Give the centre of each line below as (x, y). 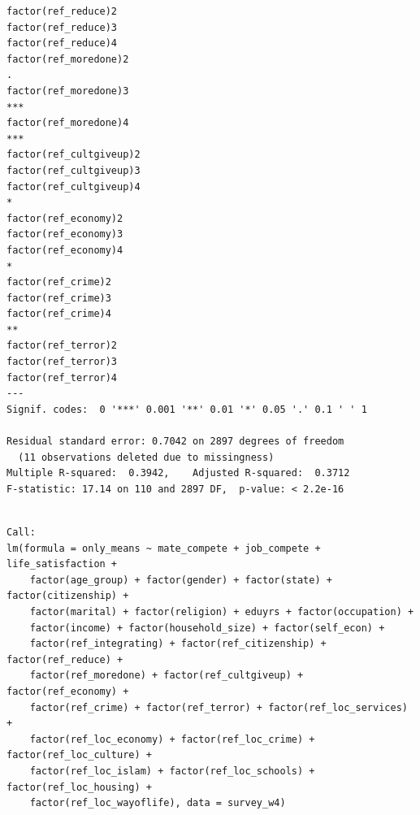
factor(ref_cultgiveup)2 (74, 155)
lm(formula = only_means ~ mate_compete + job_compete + (164, 548)
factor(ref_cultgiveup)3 (74, 170)
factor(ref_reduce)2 (62, 11)
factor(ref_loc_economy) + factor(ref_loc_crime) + (172, 739)
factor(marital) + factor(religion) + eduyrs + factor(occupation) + (222, 611)
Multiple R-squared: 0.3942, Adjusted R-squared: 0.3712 (178, 473)
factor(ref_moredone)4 (68, 123)
